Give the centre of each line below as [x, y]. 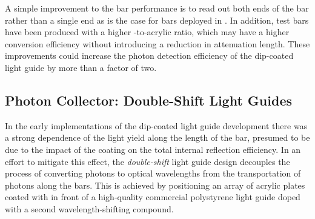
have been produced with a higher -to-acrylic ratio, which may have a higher [147, 32]
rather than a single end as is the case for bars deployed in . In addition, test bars [157, 20]
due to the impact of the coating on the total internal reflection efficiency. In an [153, 149]
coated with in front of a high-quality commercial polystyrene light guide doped [153, 197]
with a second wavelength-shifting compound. [89, 208]
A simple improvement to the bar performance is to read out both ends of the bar [157, 8]
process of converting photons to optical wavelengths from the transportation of [153, 173]
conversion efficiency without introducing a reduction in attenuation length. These [157, 43]
